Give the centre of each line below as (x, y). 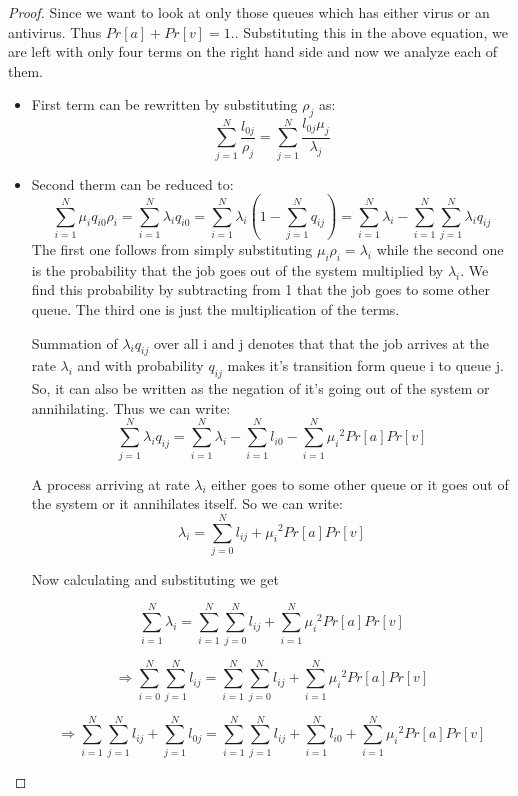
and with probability (140, 365)
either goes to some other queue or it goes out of (360, 483)
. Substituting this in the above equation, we (371, 31)
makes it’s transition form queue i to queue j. (365, 365)
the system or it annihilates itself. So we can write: (187, 503)
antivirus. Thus (55, 31)
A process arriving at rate (110, 483)
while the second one (440, 249)
